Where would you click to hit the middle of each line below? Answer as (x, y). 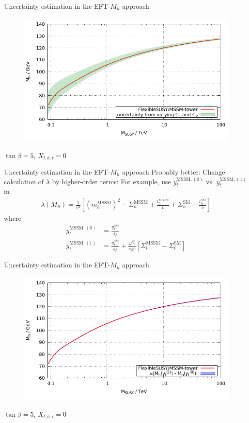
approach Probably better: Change (174, 172)
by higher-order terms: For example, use (111, 181)
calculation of (24, 181)
